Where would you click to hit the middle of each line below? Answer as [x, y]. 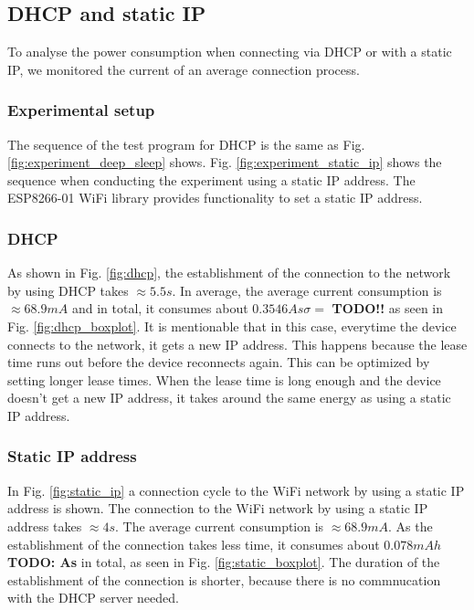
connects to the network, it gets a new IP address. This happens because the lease [237, 344]
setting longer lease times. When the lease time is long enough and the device [224, 379]
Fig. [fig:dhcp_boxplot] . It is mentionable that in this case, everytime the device [232, 326]
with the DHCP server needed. [93, 598]
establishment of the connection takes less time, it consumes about [194, 544]
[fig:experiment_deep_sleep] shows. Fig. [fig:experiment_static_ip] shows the [225, 162]
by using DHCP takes [68, 290]
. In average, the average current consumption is [307, 290]
